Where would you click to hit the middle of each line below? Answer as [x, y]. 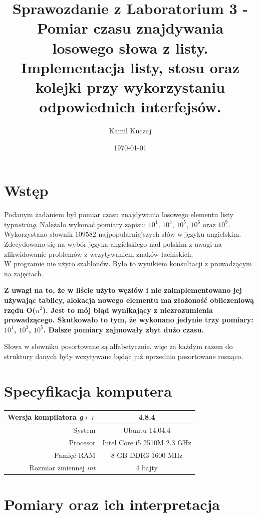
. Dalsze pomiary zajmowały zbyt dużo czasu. [123, 329]
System [84, 429]
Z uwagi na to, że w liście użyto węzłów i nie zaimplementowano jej [123, 290]
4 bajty [147, 467]
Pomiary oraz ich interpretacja [112, 504]
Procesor [82, 442]
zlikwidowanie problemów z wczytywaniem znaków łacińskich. [99, 253]
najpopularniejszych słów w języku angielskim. [170, 234]
